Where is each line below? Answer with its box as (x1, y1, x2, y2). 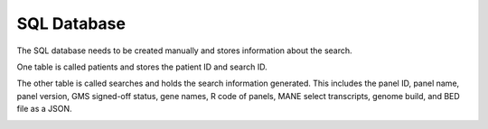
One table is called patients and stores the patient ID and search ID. (16, 61, 267, 72)
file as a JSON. (16, 104, 72, 115)
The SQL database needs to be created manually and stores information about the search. (16, 45, 352, 56)
